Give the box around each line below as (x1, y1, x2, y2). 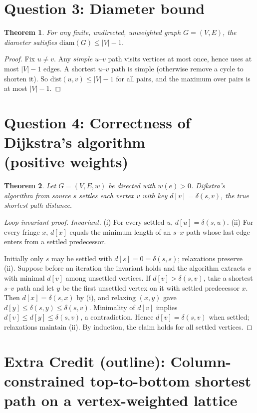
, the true (220, 190, 250, 200)
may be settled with (51, 253, 112, 263)
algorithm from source (4, 190, 71, 200)
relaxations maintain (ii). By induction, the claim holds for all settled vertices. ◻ (4, 321, 253, 332)
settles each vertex (79, 190, 134, 200)
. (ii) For (227, 216, 254, 227)
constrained (4, 370, 85, 391)
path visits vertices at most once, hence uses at (108, 53, 252, 64)
